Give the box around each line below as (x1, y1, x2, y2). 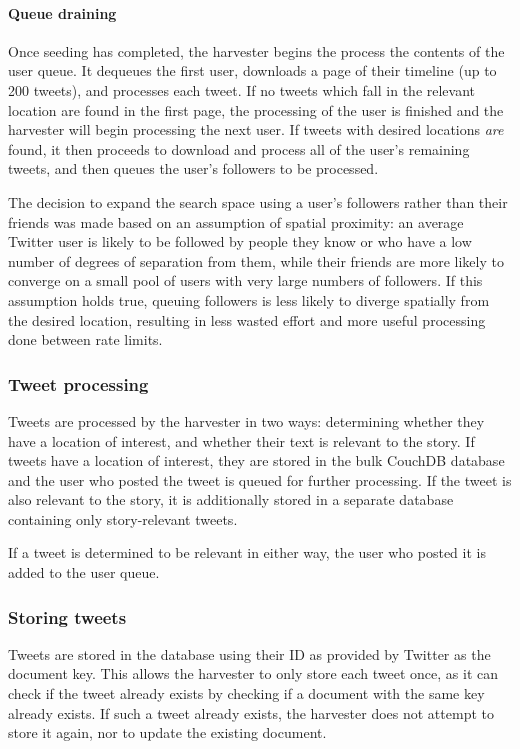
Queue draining (8, 2, 117, 23)
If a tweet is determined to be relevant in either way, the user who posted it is (8, 542, 486, 563)
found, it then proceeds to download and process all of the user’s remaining (8, 138, 470, 159)
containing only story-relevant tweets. (8, 508, 238, 529)
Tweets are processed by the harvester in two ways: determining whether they (8, 410, 485, 431)
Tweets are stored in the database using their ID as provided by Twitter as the (8, 643, 491, 664)
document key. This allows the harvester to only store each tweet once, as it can (8, 663, 499, 684)
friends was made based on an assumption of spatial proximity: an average (8, 211, 464, 232)
